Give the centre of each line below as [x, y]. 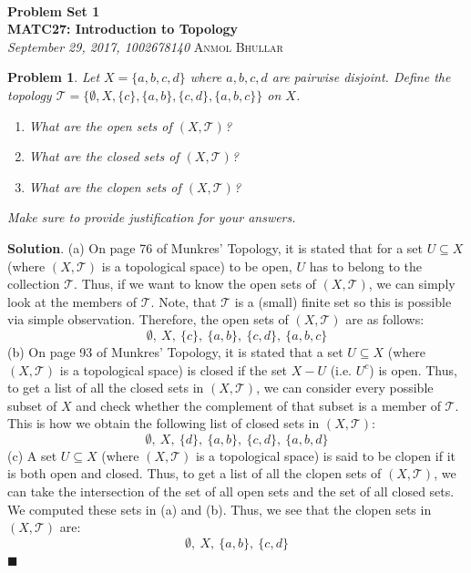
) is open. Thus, [413, 369]
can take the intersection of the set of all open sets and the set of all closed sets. [231, 491]
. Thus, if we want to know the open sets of [195, 284]
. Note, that [184, 301]
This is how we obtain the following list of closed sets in [164, 423]
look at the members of [72, 301]
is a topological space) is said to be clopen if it [326, 455]
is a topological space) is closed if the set [174, 369]
